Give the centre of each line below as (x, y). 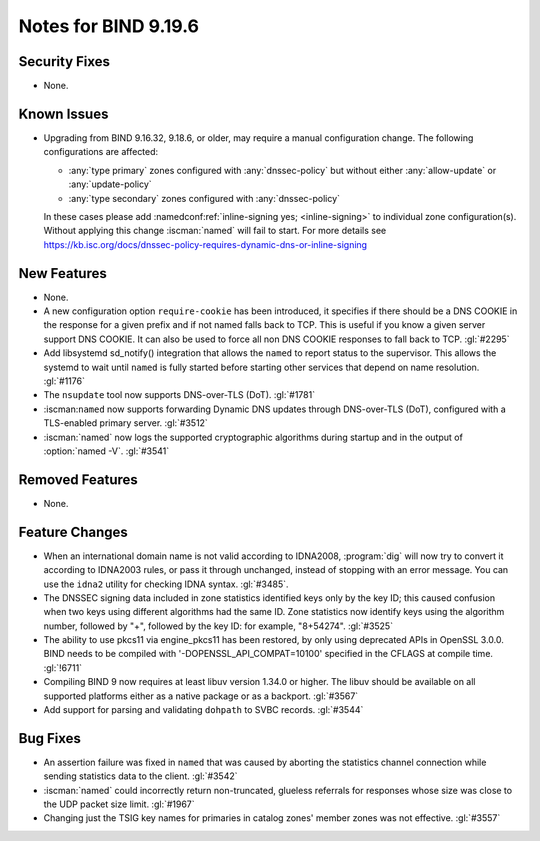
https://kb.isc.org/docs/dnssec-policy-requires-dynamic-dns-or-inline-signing (205, 244)
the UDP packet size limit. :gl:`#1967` (119, 804)
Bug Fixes (50, 738)
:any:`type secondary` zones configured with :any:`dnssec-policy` (204, 198)
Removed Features (78, 479)
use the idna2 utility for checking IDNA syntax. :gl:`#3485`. (166, 584)
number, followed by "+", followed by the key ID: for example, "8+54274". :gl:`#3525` (218, 626)
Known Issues (63, 113)
